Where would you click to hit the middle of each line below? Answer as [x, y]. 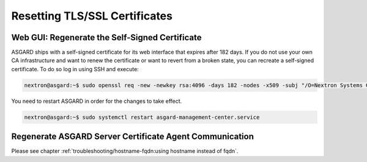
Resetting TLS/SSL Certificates [92, 16]
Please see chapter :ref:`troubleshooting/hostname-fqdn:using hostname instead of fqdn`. [125, 151]
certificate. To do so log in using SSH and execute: [75, 69]
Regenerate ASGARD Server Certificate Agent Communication [132, 137]
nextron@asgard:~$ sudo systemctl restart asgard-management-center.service [142, 117]
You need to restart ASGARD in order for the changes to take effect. [97, 101]
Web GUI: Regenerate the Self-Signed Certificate [106, 37]
